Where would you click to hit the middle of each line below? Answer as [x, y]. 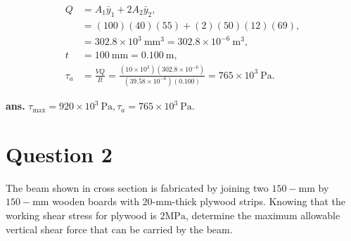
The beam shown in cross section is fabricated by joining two [137, 187]
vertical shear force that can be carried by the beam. [119, 229]
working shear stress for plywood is [81, 215]
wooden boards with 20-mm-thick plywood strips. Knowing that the [199, 201]
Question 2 [59, 154]
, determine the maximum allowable [263, 215]
